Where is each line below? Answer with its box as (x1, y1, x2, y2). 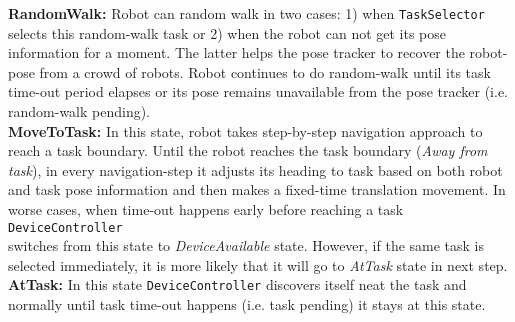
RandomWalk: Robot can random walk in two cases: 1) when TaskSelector (8, 3, 485, 23)
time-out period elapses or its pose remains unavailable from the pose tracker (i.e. (8, 81, 508, 102)
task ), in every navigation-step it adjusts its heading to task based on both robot (8, 159, 503, 180)
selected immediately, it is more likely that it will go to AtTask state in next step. (8, 254, 508, 275)
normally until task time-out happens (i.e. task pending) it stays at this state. (8, 294, 486, 315)
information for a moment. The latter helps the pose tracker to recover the (8, 42, 465, 63)
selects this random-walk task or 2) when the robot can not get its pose (8, 22, 447, 43)
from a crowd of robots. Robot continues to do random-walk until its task (39, 61, 491, 82)
